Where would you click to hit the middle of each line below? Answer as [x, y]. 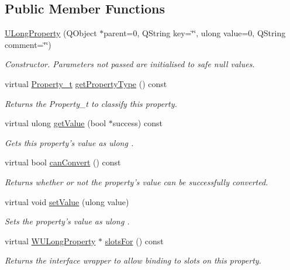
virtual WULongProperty [50, 240]
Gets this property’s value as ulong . [69, 142]
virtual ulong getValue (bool [56, 123]
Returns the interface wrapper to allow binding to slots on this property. [133, 260]
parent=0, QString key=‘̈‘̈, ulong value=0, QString [195, 33]
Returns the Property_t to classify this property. [91, 103]
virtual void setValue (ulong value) [67, 201]
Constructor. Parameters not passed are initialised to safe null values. [130, 64]
